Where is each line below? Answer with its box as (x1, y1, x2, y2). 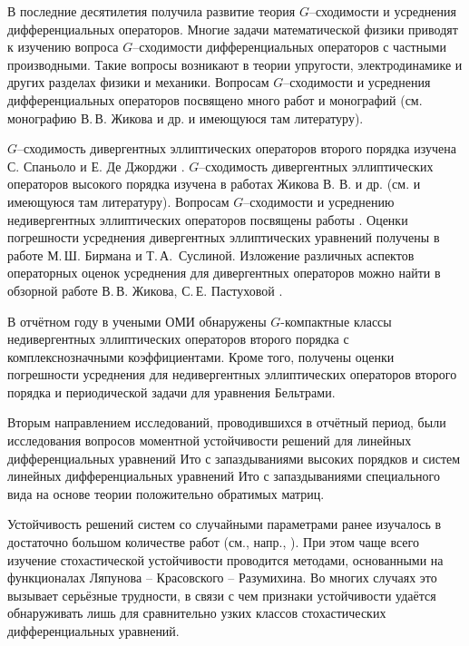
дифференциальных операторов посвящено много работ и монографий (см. (7, 90, 423, 109)
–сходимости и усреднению (243, 191, 395, 210)
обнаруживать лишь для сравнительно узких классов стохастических (7, 603, 386, 622)
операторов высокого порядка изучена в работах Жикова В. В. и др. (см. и (7, 174, 421, 193)
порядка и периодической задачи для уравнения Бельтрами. (7, 382, 336, 401)
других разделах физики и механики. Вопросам (7, 73, 269, 92)
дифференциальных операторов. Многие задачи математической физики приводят (7, 19, 458, 38)
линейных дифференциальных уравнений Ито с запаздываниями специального (7, 466, 440, 485)
